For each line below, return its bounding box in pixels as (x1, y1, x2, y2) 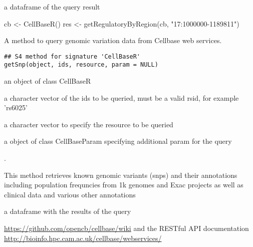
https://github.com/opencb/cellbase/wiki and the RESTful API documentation (4, 223, 249, 233)
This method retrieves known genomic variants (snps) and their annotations (4, 169, 237, 180)
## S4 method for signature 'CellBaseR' (4, 53, 141, 60)
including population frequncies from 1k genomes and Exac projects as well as (4, 179, 243, 190)
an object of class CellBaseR (4, 76, 91, 86)
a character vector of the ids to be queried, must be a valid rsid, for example (4, 92, 239, 103)
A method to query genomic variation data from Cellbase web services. (4, 35, 222, 46)
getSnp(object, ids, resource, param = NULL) (4, 61, 158, 69)
